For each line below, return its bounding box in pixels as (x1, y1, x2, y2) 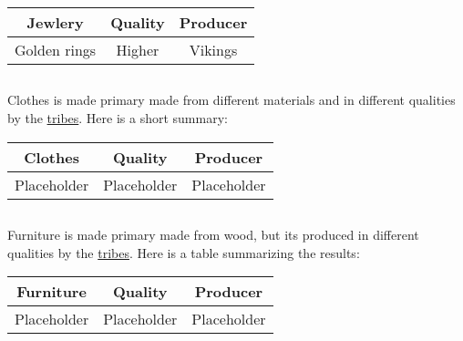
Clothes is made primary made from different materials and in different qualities (7, 90, 456, 109)
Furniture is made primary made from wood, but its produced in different (7, 224, 419, 243)
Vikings (189, 39, 238, 60)
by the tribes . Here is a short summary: (7, 108, 228, 127)
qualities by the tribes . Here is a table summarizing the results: (7, 243, 360, 262)
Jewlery (26, 12, 84, 33)
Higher (116, 39, 159, 60)
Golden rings (15, 39, 97, 60)
